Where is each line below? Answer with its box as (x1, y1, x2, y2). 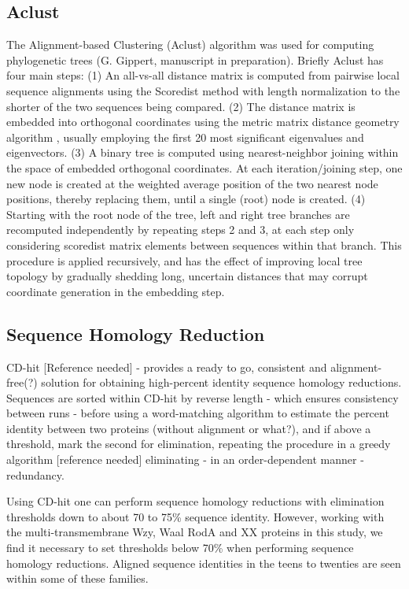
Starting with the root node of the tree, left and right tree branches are (6, 206, 350, 222)
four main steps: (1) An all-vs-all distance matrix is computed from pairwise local (6, 67, 400, 83)
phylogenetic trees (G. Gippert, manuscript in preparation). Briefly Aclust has (6, 51, 384, 68)
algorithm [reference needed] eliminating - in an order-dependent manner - (6, 451, 364, 468)
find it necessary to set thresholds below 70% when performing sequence (6, 539, 354, 556)
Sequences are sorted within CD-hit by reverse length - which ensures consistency (6, 389, 399, 406)
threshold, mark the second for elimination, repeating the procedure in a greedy (6, 435, 391, 452)
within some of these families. (6, 570, 149, 587)
